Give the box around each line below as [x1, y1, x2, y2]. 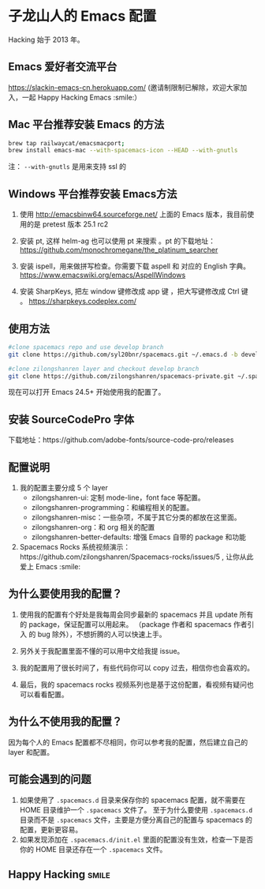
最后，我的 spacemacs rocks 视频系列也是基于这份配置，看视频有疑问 [19, 680, 247, 689]
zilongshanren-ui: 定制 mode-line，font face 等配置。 [31, 493, 205, 502]
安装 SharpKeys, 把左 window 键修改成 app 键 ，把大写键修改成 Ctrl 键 [19, 287, 248, 296]
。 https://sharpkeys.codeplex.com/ [19, 297, 136, 306]
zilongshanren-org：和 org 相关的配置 [31, 523, 155, 532]
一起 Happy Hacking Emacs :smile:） [21, 92, 142, 102]
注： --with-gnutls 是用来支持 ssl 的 [8, 162, 126, 171]
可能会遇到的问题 [8, 773, 91, 786]
